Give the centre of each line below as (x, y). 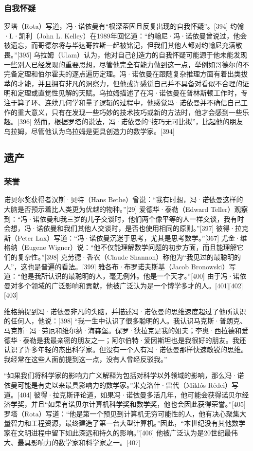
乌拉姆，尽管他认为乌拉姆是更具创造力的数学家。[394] (89, 131)
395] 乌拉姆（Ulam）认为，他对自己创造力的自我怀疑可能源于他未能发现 (133, 55)
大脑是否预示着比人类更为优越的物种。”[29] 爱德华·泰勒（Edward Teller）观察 (126, 209)
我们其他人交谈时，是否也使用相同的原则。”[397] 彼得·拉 (153, 228)
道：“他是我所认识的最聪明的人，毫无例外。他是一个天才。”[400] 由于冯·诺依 (125, 276)
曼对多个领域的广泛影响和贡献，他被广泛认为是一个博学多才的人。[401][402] (124, 285)
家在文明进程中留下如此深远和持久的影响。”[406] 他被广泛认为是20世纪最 (118, 432)
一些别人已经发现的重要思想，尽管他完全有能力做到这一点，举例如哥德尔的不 (126, 64)
